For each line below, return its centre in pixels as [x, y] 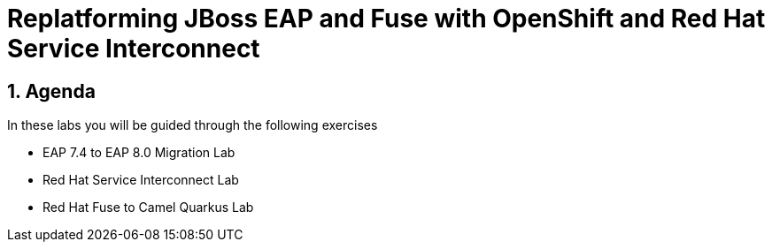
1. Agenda [51, 91]
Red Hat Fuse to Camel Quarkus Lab [148, 207]
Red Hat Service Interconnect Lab [141, 180]
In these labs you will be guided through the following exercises [193, 125]
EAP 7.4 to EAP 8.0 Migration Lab [139, 153]
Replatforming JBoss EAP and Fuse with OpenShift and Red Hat [386, 19]
